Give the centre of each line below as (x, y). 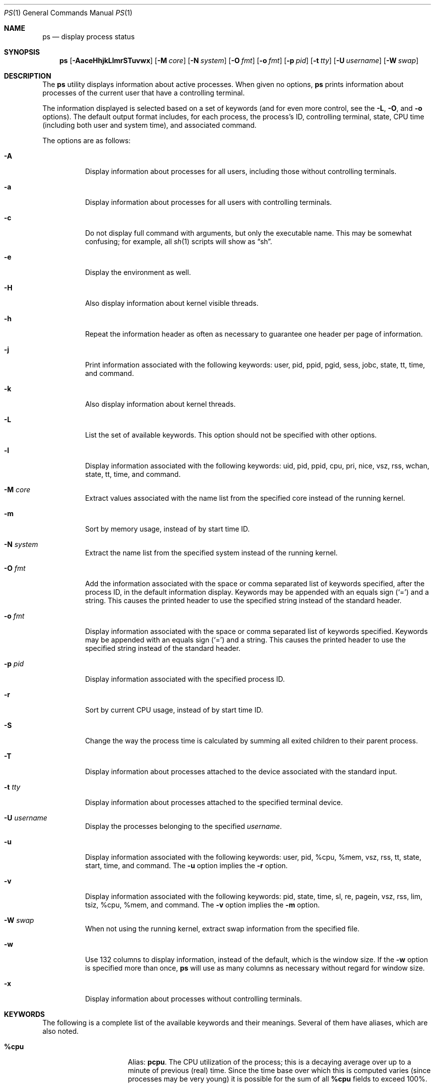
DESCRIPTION (28, 76)
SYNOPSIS (22, 52)
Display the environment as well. (138, 272)
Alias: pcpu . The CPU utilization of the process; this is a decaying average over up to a (269, 1062)
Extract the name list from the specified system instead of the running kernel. (211, 553)
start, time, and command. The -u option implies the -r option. (186, 865)
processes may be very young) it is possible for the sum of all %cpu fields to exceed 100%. (278, 1079)
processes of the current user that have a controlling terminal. (144, 93)
